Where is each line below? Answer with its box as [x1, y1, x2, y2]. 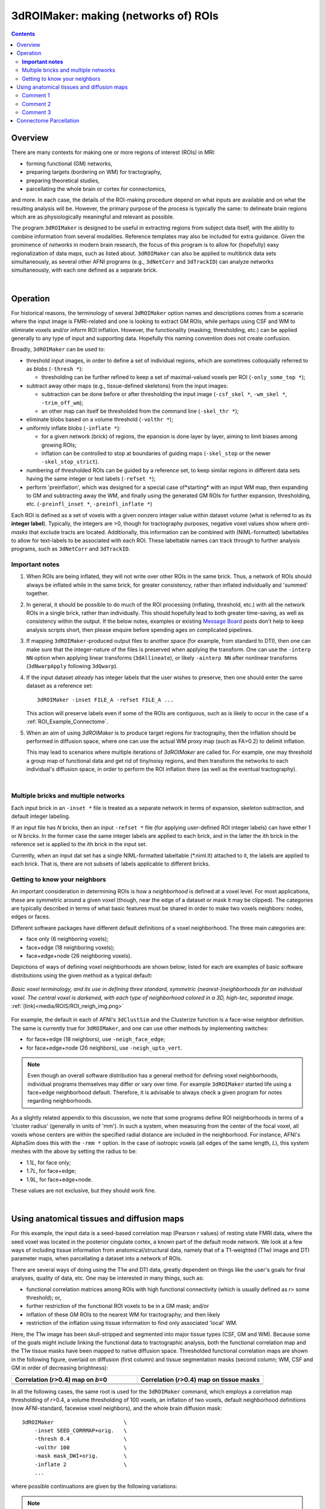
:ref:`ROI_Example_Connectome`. [26, 718, 109, 726]
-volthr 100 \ [34, 1444, 127, 1451]
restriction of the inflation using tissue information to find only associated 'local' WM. [26, 1319, 238, 1327]
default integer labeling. [11, 812, 71, 820]
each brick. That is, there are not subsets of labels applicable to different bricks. [11, 860, 211, 867]
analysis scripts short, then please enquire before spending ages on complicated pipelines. [26, 626, 253, 633]
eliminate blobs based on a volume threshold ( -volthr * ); [26, 416, 173, 423]
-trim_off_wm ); [41, 399, 84, 406]
